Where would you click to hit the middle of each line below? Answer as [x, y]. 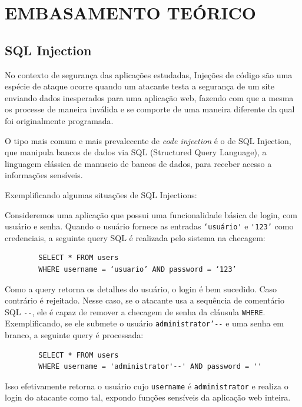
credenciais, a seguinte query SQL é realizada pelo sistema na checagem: [135, 237]
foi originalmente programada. [59, 120]
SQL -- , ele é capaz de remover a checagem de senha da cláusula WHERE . [135, 311]
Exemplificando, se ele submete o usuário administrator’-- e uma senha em [144, 323]
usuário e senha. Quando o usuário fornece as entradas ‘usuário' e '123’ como [149, 226]
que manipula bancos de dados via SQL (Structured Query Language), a [136, 152]
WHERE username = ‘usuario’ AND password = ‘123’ [137, 269]
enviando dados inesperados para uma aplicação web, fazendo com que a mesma [149, 97]
